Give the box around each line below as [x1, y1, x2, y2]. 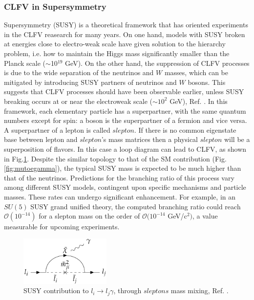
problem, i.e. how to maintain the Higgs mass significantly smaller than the [4, 48, 230, 58]
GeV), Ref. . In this [169, 96, 228, 106]
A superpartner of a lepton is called [4, 124, 110, 135]
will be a [224, 134, 250, 144]
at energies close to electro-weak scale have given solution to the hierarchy [4, 39, 226, 49]
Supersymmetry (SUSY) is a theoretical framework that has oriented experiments [4, 20, 248, 30]
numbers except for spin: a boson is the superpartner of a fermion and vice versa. [4, 115, 247, 125]
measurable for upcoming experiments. [4, 221, 120, 232]
